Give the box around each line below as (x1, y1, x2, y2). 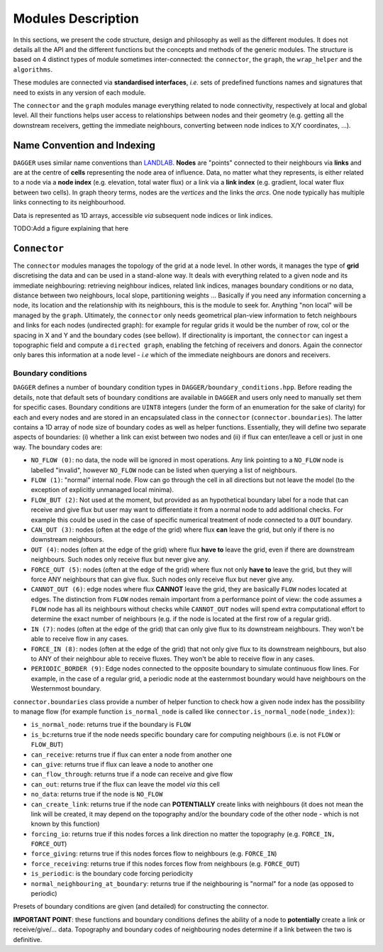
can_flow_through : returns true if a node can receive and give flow (30, 770, 233, 779)
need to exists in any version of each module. (13, 88, 146, 97)
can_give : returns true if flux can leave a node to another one (30, 760, 213, 768)
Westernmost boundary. (30, 684, 102, 693)
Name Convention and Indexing (13, 139, 156, 152)
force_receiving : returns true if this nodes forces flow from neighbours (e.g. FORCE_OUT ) (30, 859, 301, 868)
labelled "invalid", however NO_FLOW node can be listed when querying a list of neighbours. (30, 466, 298, 474)
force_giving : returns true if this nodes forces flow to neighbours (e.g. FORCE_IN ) (30, 849, 277, 858)
